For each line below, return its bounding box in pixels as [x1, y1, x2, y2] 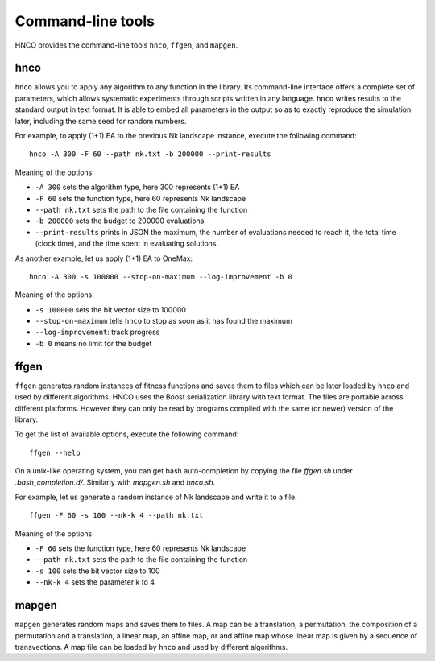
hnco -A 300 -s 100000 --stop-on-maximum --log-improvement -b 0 [29, 272, 293, 281]
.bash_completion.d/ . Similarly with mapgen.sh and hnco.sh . [14, 477, 216, 487]
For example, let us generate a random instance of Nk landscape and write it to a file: [14, 492, 297, 502]
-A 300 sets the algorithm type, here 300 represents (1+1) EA [35, 182, 240, 192]
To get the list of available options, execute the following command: [14, 429, 239, 439]
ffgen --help [29, 448, 81, 457]
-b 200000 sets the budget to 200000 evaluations [35, 216, 205, 225]
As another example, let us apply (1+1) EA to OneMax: [14, 254, 193, 263]
